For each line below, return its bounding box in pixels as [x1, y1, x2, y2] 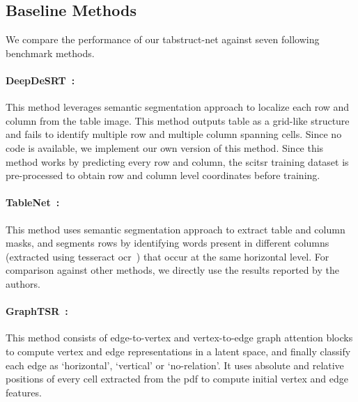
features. [6, 385, 42, 399]
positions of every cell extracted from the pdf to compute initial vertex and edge [6, 371, 348, 386]
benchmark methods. [6, 45, 95, 60]
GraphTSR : [6, 304, 68, 318]
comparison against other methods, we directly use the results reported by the [6, 263, 340, 277]
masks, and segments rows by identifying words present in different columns [6, 235, 329, 250]
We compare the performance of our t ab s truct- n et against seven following [6, 32, 320, 47]
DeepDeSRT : [6, 72, 75, 87]
